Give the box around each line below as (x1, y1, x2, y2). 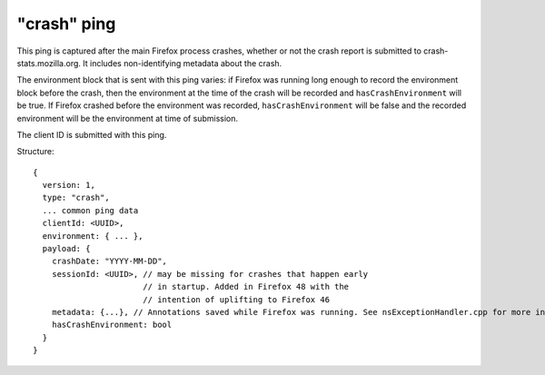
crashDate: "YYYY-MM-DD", (51, 256, 168, 267)
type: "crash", (42, 192, 110, 203)
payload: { (42, 243, 91, 254)
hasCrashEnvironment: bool (51, 320, 173, 331)
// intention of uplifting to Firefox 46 (142, 294, 331, 304)
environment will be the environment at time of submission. (16, 113, 238, 123)
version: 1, (42, 180, 95, 191)
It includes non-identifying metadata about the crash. (83, 57, 282, 68)
